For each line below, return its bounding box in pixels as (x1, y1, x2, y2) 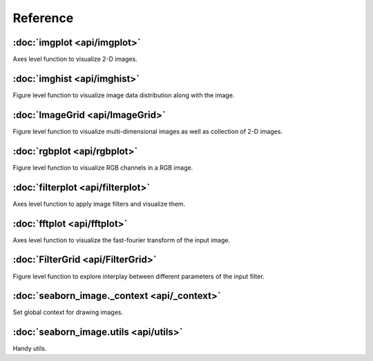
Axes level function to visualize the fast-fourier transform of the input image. (12, 235, 231, 244)
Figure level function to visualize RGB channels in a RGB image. (12, 163, 193, 172)
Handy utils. (12, 344, 48, 353)
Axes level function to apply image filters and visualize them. (12, 199, 186, 208)
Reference (12, 10, 74, 26)
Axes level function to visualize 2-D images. (12, 55, 137, 64)
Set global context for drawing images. (12, 308, 124, 317)
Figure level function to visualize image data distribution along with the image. (12, 90, 235, 99)
